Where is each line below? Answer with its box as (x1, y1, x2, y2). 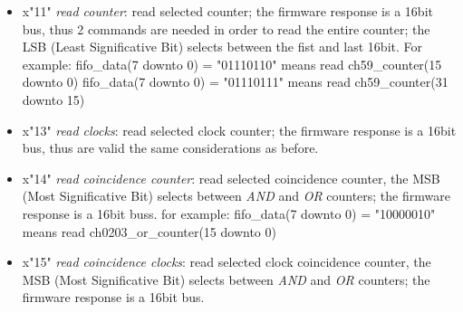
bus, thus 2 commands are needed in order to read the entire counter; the (22, 19, 430, 38)
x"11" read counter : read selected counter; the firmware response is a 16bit (22, 2, 433, 20)
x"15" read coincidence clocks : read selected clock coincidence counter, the (22, 252, 431, 271)
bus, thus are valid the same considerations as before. (22, 138, 319, 157)
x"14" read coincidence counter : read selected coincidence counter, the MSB (22, 168, 440, 187)
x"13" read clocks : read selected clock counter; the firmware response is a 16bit (22, 120, 457, 139)
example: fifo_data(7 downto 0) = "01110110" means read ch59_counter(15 (22, 54, 442, 73)
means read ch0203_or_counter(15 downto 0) (22, 222, 276, 241)
